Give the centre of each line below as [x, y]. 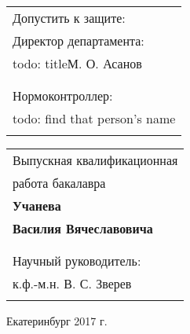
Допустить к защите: [69, 18]
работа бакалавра [59, 183]
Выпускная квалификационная [95, 160]
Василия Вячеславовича [83, 228]
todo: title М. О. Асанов [77, 63]
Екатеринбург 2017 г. [57, 321]
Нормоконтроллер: [63, 95]
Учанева [37, 206]
